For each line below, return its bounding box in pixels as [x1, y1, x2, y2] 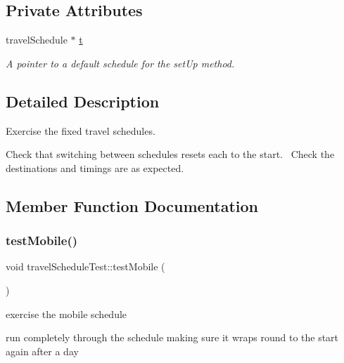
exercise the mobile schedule [6, 306, 127, 321]
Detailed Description [6, 90, 160, 112]
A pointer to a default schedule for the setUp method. [6, 55, 235, 70]
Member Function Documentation [6, 194, 259, 216]
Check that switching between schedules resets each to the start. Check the [6, 147, 335, 161]
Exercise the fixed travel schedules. [6, 123, 155, 138]
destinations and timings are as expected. [6, 160, 184, 175]
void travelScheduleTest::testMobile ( [6, 259, 165, 274]
